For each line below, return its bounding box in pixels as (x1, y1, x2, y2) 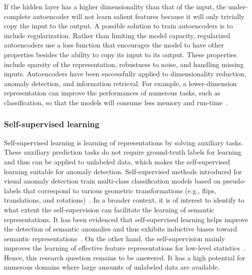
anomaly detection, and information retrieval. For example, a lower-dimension (4, 78, 237, 88)
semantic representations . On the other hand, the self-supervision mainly (4, 233, 225, 243)
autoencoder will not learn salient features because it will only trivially (33, 11, 245, 21)
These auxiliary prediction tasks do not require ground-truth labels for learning (4, 147, 242, 157)
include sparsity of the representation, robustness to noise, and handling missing (4, 59, 244, 69)
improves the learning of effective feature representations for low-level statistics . (4, 243, 246, 253)
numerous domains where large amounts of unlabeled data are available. (4, 262, 220, 272)
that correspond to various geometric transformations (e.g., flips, (23, 185, 216, 195)
